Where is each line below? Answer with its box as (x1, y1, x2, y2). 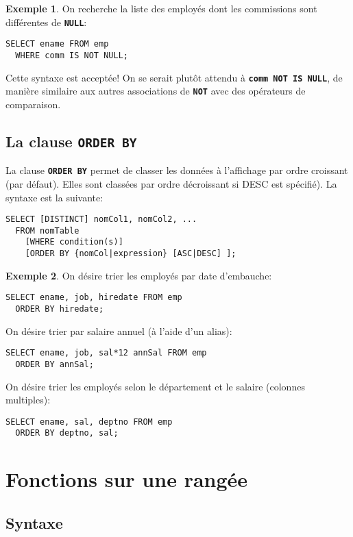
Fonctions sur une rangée (5, 465, 248, 493)
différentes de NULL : (5, 14, 87, 29)
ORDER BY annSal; (15, 359, 94, 369)
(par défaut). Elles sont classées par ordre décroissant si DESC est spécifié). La (5, 176, 337, 190)
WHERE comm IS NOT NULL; (15, 50, 128, 60)
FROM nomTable (15, 225, 80, 236)
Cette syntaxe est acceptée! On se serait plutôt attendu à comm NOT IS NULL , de (5, 70, 343, 84)
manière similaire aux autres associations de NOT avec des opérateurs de (5, 84, 306, 98)
